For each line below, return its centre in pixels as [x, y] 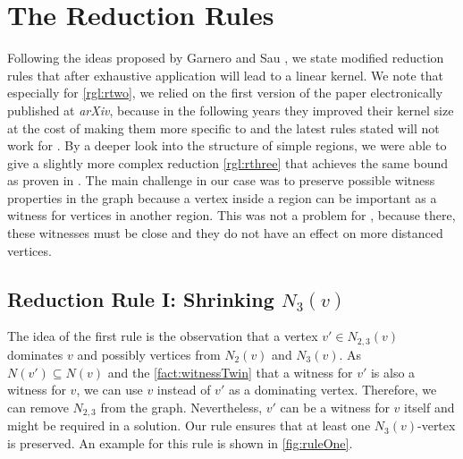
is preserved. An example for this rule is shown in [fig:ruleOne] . [180, 442]
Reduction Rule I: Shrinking [141, 298]
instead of [184, 390]
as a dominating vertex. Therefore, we [333, 390]
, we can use [109, 390]
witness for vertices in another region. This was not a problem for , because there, [231, 215]
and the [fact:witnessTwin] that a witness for [230, 372]
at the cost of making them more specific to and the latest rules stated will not [223, 127]
